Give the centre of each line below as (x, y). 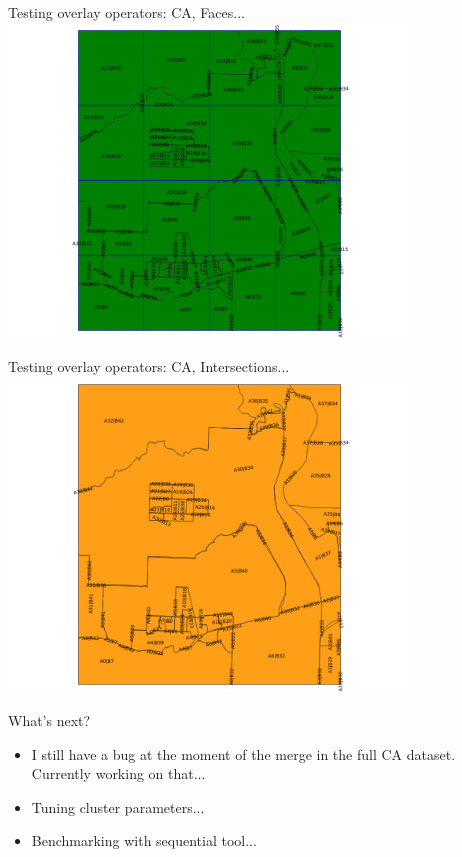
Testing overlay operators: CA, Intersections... (149, 365)
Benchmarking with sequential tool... (144, 840)
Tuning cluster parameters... (118, 806)
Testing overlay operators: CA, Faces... (126, 12)
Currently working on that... (118, 773)
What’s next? (49, 719)
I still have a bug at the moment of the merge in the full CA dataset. (243, 753)
